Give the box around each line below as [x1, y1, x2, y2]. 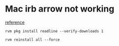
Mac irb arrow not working [5, 3, 115, 15]
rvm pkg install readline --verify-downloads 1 [5, 29, 104, 33]
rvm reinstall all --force [5, 37, 60, 42]
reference [5, 19, 25, 25]
